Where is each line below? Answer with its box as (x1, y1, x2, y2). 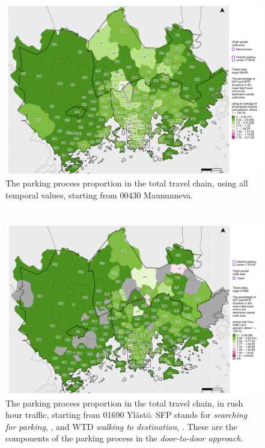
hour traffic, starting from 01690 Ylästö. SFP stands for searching (5, 408, 248, 421)
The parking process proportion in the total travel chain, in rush (5, 396, 243, 409)
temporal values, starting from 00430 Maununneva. (5, 188, 193, 201)
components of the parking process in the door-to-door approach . (5, 432, 243, 444)
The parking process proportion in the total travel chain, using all (5, 177, 248, 189)
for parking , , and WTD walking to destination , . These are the (5, 420, 237, 432)
